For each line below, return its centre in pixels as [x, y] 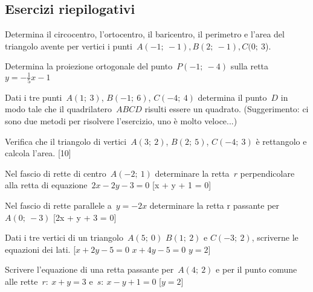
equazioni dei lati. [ [40, 249]
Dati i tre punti [34, 97]
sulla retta [250, 66]
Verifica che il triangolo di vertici [66, 141]
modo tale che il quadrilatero [59, 109]
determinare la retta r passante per [215, 205]
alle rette [21, 281]
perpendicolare [267, 173]
